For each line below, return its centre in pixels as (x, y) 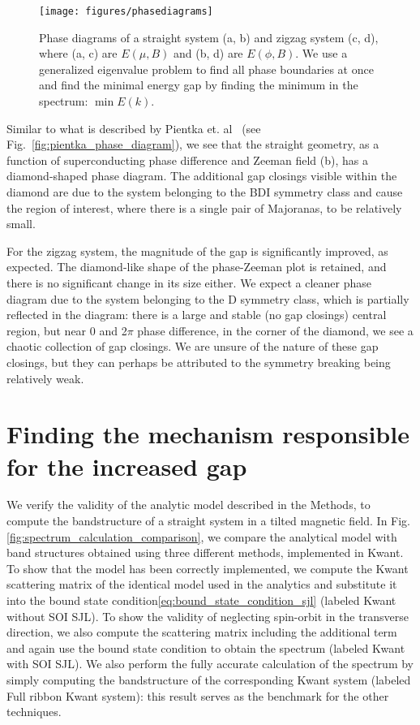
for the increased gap (127, 466)
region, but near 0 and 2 (67, 330)
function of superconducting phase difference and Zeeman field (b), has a (187, 160)
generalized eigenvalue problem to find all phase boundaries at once (206, 69)
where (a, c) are (78, 53)
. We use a (321, 53)
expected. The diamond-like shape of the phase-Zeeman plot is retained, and (197, 267)
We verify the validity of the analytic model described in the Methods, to (189, 505)
